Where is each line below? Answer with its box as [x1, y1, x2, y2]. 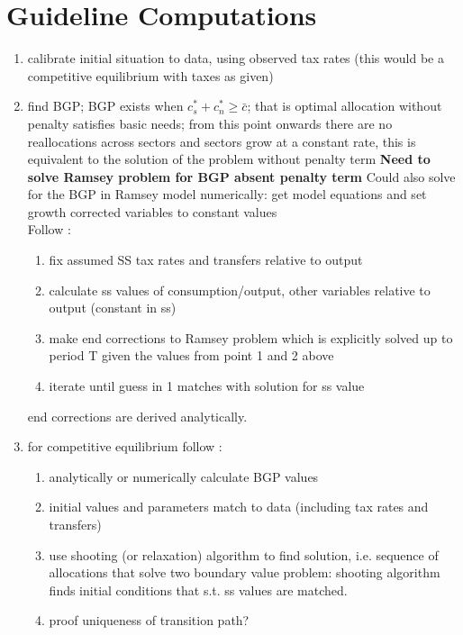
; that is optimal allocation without [247, 96, 442, 115]
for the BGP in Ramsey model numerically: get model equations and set [27, 185, 427, 204]
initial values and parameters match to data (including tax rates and [49, 497, 429, 516]
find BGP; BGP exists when [27, 96, 184, 115]
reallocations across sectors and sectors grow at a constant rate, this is [27, 132, 416, 150]
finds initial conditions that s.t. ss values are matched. [49, 580, 348, 599]
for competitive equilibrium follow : [27, 437, 222, 456]
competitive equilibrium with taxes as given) [27, 66, 274, 85]
